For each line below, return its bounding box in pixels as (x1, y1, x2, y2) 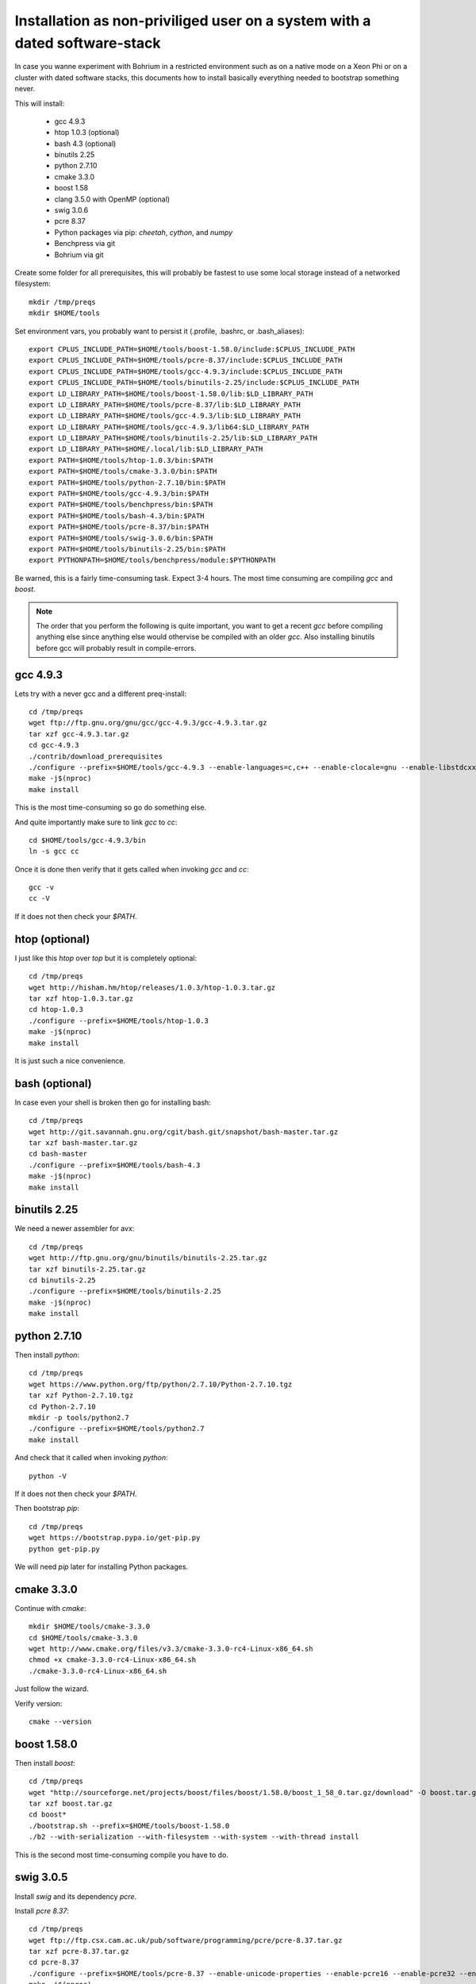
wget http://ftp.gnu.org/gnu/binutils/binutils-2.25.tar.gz (29, 1254, 267, 1263)
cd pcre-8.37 (29, 1958, 79, 1967)
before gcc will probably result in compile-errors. (36, 643, 197, 652)
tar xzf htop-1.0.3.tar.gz (29, 994, 134, 1003)
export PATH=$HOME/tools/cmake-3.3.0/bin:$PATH (29, 467, 217, 476)
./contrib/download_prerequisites (29, 752, 163, 761)
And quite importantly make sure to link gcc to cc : (14, 817, 178, 827)
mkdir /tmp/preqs (29, 298, 96, 306)
